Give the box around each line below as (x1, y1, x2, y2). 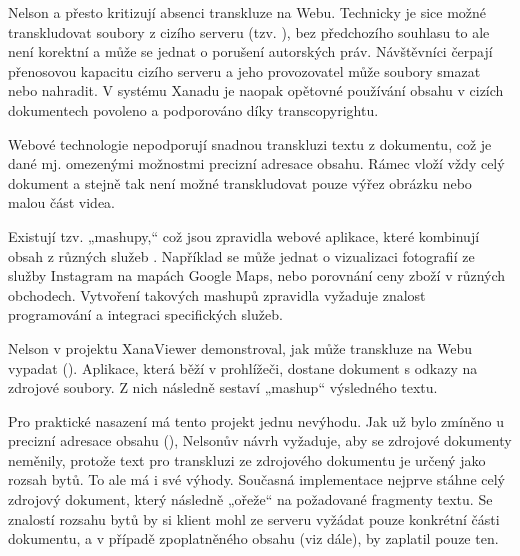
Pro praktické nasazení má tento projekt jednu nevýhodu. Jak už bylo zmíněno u (8, 410, 505, 431)
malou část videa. (8, 192, 116, 213)
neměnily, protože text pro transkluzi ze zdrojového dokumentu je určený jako (8, 449, 486, 470)
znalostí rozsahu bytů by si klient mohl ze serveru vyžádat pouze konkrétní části (8, 508, 500, 529)
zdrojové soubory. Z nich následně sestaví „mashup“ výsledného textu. (8, 377, 438, 398)
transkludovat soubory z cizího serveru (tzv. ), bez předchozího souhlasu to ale (8, 21, 490, 42)
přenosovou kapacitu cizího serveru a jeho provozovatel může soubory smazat (8, 60, 481, 81)
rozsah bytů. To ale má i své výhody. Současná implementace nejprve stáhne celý (8, 469, 505, 490)
